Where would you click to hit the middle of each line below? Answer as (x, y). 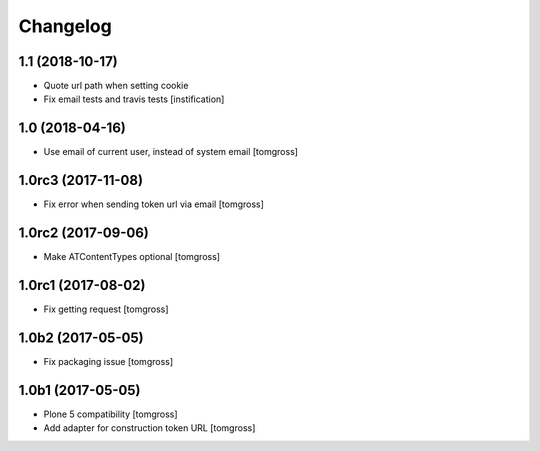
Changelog (65, 26)
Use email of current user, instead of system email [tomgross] (171, 152)
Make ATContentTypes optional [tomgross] (131, 257)
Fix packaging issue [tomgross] (108, 361)
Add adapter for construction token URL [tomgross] (149, 428)
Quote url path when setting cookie (116, 86)
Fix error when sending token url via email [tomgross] (154, 204)
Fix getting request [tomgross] (106, 309)
